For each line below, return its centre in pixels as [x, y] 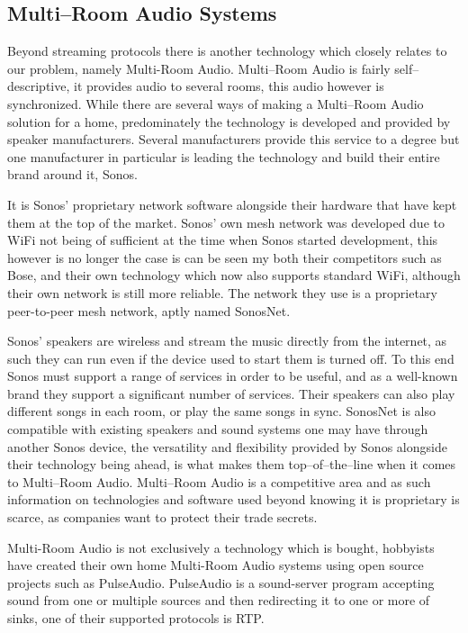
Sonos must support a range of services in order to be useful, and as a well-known [233, 376]
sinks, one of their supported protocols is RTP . [136, 618]
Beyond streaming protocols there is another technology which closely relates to [227, 51]
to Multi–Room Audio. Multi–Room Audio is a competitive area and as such [219, 481]
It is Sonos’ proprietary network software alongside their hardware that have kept [232, 204]
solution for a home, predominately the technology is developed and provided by [229, 121]
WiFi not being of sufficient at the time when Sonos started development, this [223, 240]
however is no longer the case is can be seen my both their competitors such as [225, 257]
